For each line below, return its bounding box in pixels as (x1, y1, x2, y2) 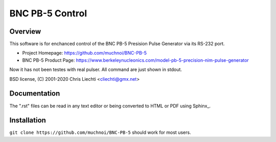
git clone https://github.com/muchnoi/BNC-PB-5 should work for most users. (9, 129, 191, 135)
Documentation (9, 89, 60, 98)
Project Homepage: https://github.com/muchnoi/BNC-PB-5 (22, 50, 147, 56)
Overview (9, 27, 41, 36)
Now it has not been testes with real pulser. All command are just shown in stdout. (9, 66, 182, 73)
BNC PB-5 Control (9, 8, 87, 19)
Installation (9, 116, 46, 125)
